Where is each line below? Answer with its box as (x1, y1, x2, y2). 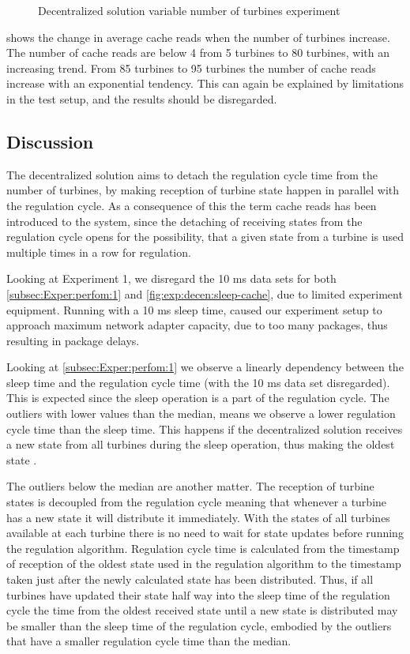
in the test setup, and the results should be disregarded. (6, 90, 277, 107)
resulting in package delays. (6, 332, 140, 348)
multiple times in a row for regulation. (6, 243, 191, 260)
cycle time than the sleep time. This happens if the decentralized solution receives (6, 420, 403, 437)
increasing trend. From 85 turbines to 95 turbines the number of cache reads (6, 59, 376, 76)
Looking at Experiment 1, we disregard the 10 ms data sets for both (6, 270, 337, 287)
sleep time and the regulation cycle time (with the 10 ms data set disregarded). (6, 374, 390, 390)
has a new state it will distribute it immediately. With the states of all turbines (6, 509, 390, 525)
